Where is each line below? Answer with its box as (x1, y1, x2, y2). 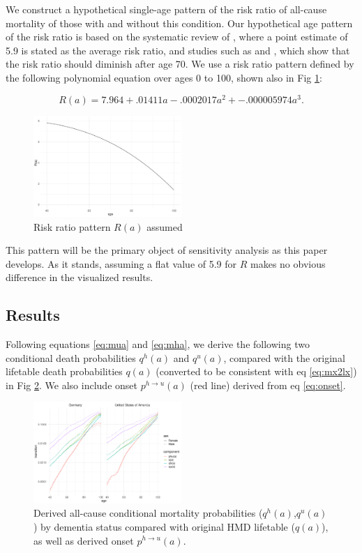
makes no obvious (250, 256, 326, 271)
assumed (146, 219, 183, 234)
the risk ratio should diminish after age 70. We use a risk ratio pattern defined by (6, 56, 354, 71)
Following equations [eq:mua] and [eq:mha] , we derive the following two (6, 337, 310, 351)
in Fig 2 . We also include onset (6, 377, 137, 392)
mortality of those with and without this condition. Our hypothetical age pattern (6, 15, 353, 30)
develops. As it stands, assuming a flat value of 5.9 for (6, 256, 237, 271)
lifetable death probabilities (6, 364, 123, 379)
